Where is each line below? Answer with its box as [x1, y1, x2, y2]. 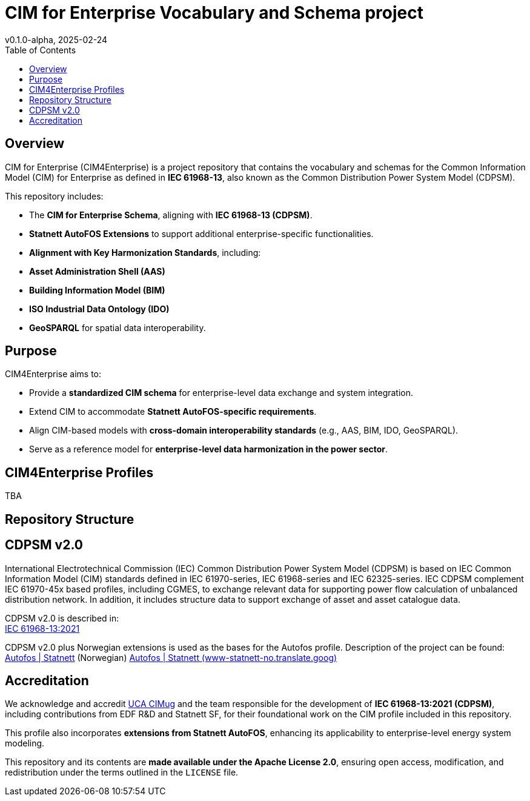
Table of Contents [5, 44, 76, 55]
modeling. [5, 738, 45, 749]
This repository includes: [5, 190, 104, 201]
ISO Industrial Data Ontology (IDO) [29, 303, 170, 314]
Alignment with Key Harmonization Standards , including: [29, 247, 261, 258]
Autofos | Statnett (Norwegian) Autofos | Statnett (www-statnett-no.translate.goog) [5, 652, 337, 663]
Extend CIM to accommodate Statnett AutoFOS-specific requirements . [29, 406, 317, 417]
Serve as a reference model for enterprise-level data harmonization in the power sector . [29, 444, 388, 455]
